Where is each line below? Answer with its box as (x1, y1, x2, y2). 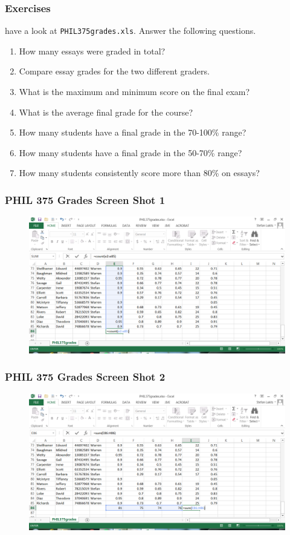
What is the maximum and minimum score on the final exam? (19, 85, 250, 98)
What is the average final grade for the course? (19, 105, 193, 118)
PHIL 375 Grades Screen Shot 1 (5, 192, 166, 207)
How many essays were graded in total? (19, 44, 166, 57)
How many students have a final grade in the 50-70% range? (19, 146, 242, 159)
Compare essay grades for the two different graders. (19, 65, 210, 77)
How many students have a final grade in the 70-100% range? (19, 126, 246, 139)
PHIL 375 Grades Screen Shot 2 (5, 369, 166, 384)
